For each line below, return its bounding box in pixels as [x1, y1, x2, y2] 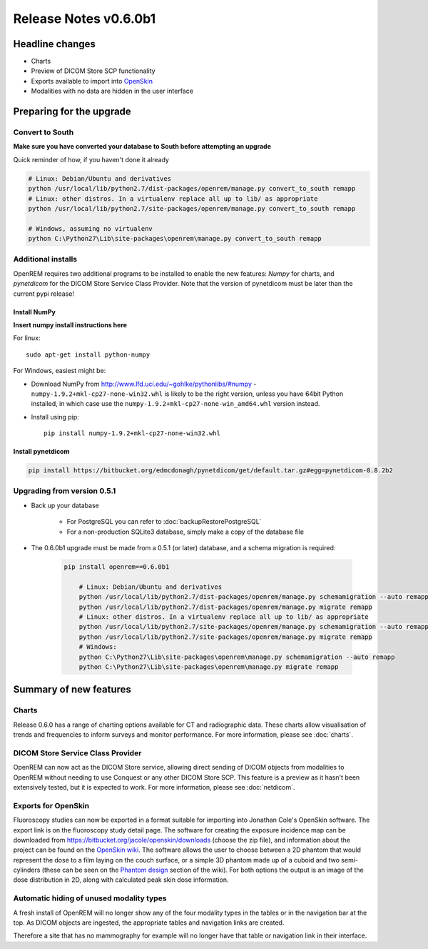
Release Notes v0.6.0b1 [13, 11, 156, 26]
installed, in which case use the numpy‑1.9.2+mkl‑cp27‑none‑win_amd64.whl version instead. [31, 399, 320, 408]
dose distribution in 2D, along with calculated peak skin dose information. [13, 875, 229, 884]
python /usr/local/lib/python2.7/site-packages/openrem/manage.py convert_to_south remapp [28, 204, 356, 212]
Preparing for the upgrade [13, 106, 131, 118]
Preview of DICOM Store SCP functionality [31, 66, 156, 75]
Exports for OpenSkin [13, 800, 90, 810]
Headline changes [13, 38, 96, 50]
